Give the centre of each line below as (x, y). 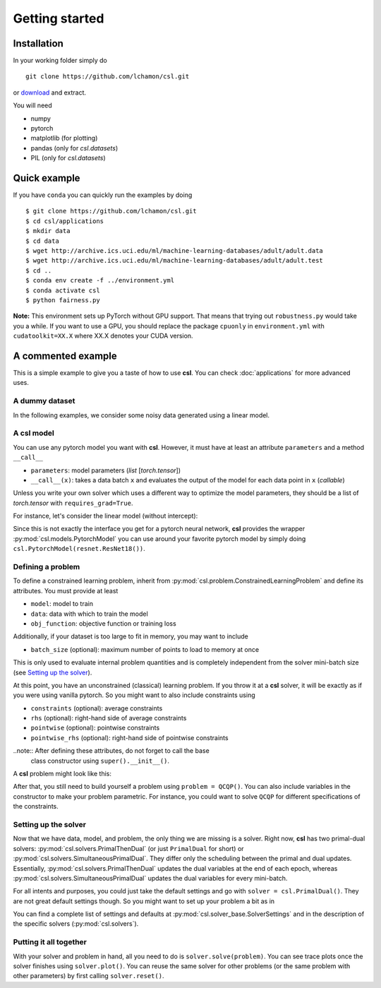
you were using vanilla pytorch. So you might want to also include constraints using (134, 695)
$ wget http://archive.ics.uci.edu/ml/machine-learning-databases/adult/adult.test (175, 261)
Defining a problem (47, 567)
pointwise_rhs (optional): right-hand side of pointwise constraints (129, 737)
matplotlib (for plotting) (64, 138)
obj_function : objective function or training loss (103, 623)
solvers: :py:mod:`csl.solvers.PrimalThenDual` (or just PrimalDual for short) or (128, 848)
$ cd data (42, 241)
